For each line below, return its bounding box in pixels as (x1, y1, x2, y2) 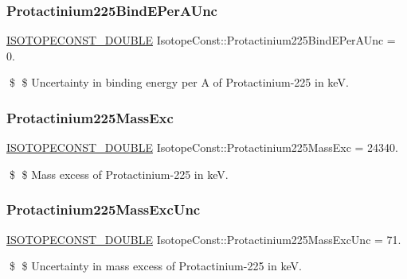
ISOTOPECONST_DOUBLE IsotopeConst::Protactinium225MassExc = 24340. (6, 139, 398, 156)
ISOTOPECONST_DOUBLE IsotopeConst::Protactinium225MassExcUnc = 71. (6, 231, 401, 247)
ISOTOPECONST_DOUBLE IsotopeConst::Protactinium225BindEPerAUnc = (6, 32, 396, 48)
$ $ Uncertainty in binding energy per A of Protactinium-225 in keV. (9, 74, 349, 91)
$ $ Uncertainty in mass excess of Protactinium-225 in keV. (9, 258, 302, 274)
